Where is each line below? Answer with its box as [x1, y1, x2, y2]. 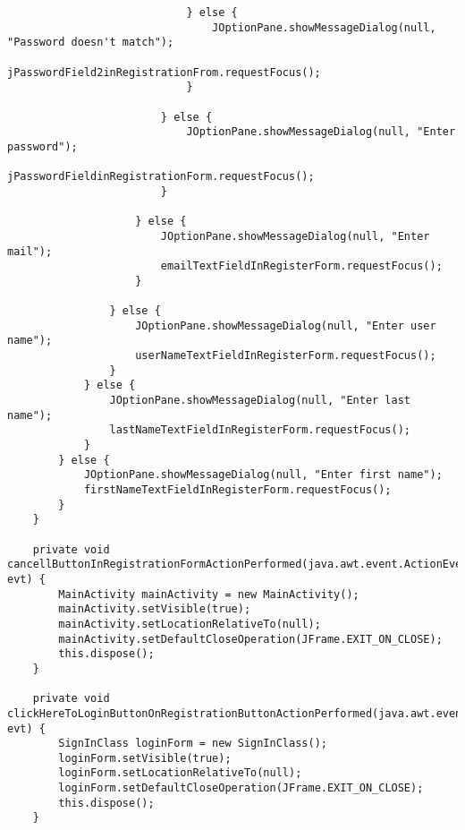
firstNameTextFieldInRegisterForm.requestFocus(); [83, 483, 392, 496]
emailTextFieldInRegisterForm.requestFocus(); [160, 260, 443, 273]
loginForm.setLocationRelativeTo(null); [58, 766, 302, 780]
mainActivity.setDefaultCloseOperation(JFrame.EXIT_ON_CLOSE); [58, 632, 443, 646]
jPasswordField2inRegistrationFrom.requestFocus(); [7, 65, 321, 79]
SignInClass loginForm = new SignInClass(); [58, 737, 327, 750]
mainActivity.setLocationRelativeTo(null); [58, 617, 321, 630]
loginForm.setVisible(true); [58, 751, 232, 765]
